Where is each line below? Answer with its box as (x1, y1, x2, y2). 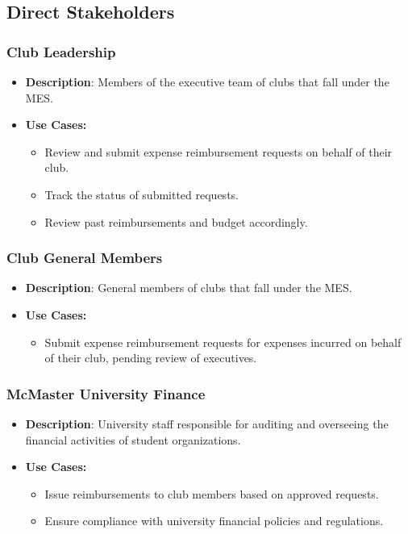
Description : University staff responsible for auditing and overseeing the (25, 415, 389, 432)
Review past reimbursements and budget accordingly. (44, 213, 308, 230)
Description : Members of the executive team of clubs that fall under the (25, 73, 389, 90)
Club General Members (6, 248, 163, 268)
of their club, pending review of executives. (44, 349, 257, 366)
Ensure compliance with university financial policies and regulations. (44, 512, 384, 529)
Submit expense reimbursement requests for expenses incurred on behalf (44, 333, 402, 350)
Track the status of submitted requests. (44, 186, 239, 202)
